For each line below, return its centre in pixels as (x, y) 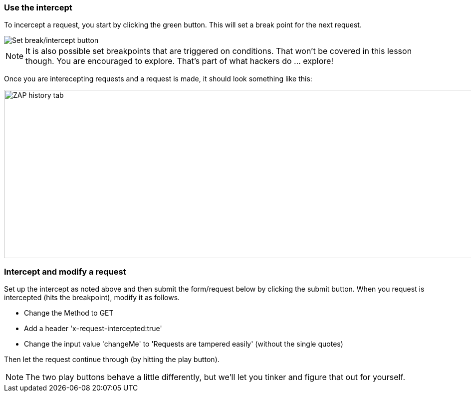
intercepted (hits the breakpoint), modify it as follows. (92, 298)
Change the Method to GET (69, 313)
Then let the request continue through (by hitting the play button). (112, 360)
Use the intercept (38, 7)
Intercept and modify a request (65, 271)
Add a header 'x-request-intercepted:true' (93, 329)
